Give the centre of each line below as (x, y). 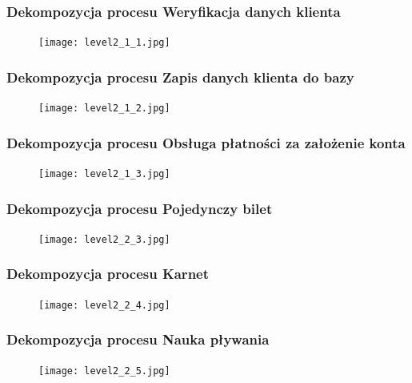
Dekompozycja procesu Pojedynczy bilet (140, 208)
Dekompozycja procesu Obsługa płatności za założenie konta (206, 142)
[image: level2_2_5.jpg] (104, 371)
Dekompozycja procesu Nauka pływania (138, 339)
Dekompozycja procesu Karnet (108, 274)
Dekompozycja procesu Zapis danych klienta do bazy (180, 77)
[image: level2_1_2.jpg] (104, 109)
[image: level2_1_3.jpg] (104, 173)
